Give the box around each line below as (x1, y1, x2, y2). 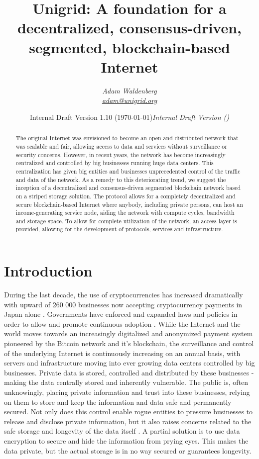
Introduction (4, 261, 93, 281)
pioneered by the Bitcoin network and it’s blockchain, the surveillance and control (4, 338, 254, 349)
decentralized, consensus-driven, (17, 17, 242, 38)
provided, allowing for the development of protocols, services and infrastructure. (15, 225, 223, 233)
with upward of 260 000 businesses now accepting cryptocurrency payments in (4, 299, 243, 309)
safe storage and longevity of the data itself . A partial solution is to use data (4, 426, 240, 436)
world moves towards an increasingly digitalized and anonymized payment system (4, 328, 253, 339)
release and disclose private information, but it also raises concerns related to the (4, 416, 252, 426)
